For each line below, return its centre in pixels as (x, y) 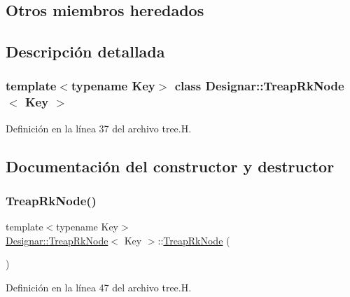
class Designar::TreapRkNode (259, 86)
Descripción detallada (85, 51)
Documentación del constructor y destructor (170, 166)
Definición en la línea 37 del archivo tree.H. (99, 128)
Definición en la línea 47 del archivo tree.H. (99, 288)
